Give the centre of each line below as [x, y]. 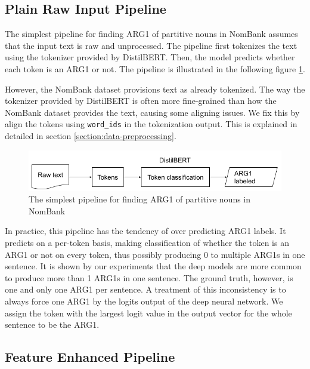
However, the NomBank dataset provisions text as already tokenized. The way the [155, 89]
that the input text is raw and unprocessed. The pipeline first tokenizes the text [151, 45]
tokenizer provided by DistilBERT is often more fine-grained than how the [141, 101]
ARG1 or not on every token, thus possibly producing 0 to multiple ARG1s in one [155, 254]
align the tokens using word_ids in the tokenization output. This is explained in [151, 124]
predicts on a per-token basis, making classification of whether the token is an [147, 242]
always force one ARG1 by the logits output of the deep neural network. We [144, 301]
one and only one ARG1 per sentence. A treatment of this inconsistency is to [145, 289]
